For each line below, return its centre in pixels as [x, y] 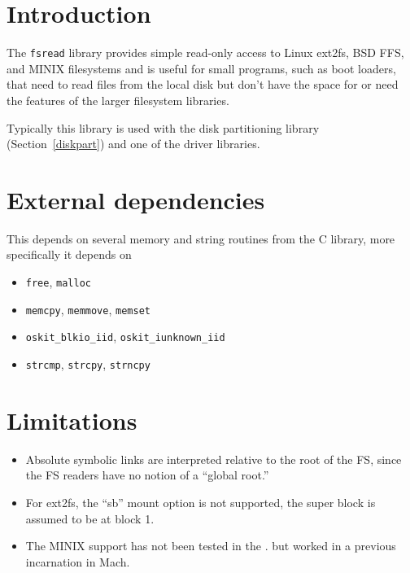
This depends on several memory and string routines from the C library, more [201, 238]
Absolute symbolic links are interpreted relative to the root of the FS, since [214, 459]
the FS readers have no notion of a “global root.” [147, 475]
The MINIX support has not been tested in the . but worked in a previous [211, 546]
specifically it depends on [69, 254]
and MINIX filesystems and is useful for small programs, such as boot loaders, [201, 68]
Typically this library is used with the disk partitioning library [163, 127]
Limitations [72, 420]
